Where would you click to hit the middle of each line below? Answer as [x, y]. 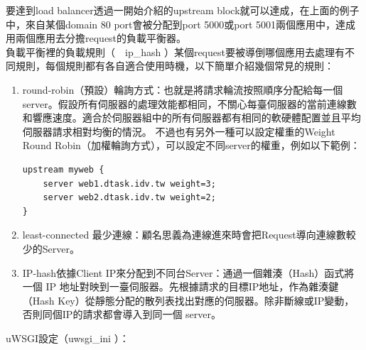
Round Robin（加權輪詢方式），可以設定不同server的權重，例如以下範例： [191, 145]
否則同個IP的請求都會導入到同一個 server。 [122, 314]
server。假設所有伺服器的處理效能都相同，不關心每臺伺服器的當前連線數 [189, 103]
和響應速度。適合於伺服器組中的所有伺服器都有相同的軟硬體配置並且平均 [192, 117]
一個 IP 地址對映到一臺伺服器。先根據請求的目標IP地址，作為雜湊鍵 [181, 286]
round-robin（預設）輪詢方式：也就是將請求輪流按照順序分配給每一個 [183, 89]
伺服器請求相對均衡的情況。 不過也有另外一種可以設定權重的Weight [179, 131]
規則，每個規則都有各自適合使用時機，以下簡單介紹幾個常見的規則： [174, 66]
